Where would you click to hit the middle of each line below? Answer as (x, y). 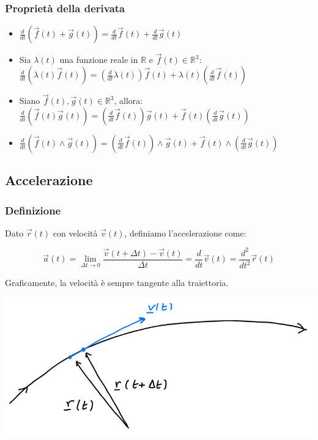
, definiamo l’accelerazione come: (185, 233)
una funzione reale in (99, 60)
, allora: (128, 101)
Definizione (33, 210)
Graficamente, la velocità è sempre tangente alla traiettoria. (117, 283)
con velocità (75, 233)
